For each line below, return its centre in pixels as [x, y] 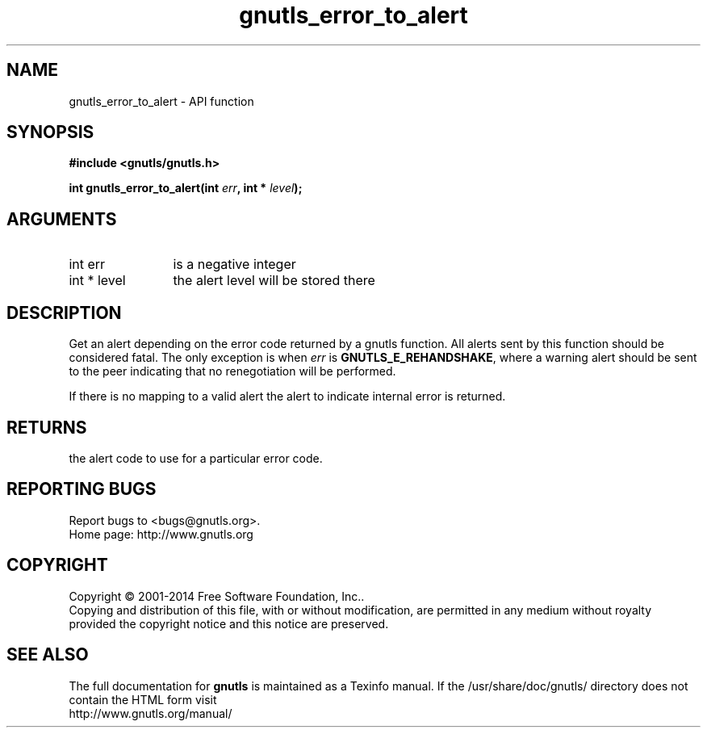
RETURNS [47, 427]
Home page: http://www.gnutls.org [161, 534]
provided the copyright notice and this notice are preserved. [229, 623]
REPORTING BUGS [82, 489]
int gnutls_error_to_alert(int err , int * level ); [186, 188]
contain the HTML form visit [143, 699]
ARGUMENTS [62, 219]
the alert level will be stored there [274, 281]
